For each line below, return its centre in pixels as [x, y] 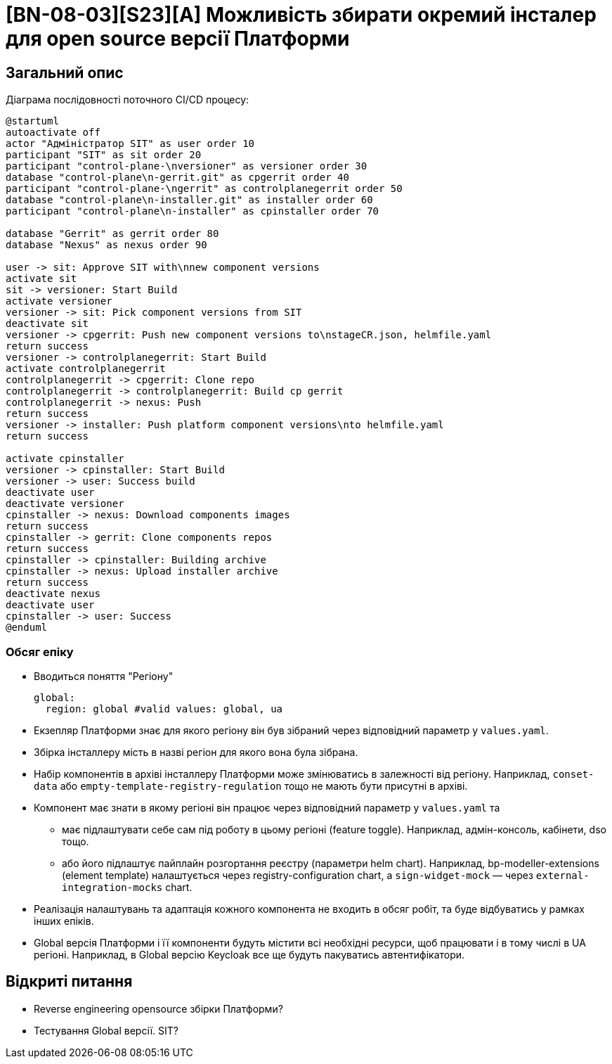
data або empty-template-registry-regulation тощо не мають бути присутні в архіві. [251, 786]
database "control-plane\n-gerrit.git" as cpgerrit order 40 [177, 178]
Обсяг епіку [40, 652]
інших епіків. [64, 921]
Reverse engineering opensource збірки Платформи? [158, 1008]
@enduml [27, 628]
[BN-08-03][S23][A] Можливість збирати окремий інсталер [301, 15]
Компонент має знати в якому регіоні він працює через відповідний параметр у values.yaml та [267, 807]
